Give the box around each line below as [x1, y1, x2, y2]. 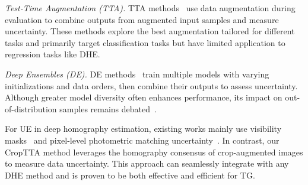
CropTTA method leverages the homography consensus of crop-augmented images [5, 145, 303, 158]
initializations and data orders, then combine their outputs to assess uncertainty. [5, 79, 298, 92]
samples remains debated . [59, 102, 157, 115]
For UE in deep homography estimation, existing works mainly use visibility [5, 122, 282, 135]
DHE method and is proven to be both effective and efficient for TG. [5, 168, 255, 181]
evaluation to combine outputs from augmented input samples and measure [5, 13, 279, 25]
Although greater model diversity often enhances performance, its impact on [5, 91, 282, 103]
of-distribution [5, 102, 57, 115]
